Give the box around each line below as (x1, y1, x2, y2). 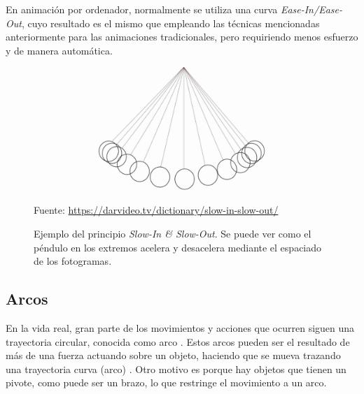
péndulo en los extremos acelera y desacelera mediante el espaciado (34, 240, 322, 254)
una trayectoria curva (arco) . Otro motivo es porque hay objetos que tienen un (6, 361, 346, 376)
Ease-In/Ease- (280, 2, 342, 16)
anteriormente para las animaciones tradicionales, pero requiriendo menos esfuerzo (6, 29, 358, 44)
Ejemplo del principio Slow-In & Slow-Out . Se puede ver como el (34, 226, 311, 240)
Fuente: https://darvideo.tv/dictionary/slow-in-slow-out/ (34, 203, 279, 217)
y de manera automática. (6, 43, 113, 57)
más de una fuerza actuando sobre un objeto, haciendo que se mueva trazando (6, 348, 341, 363)
